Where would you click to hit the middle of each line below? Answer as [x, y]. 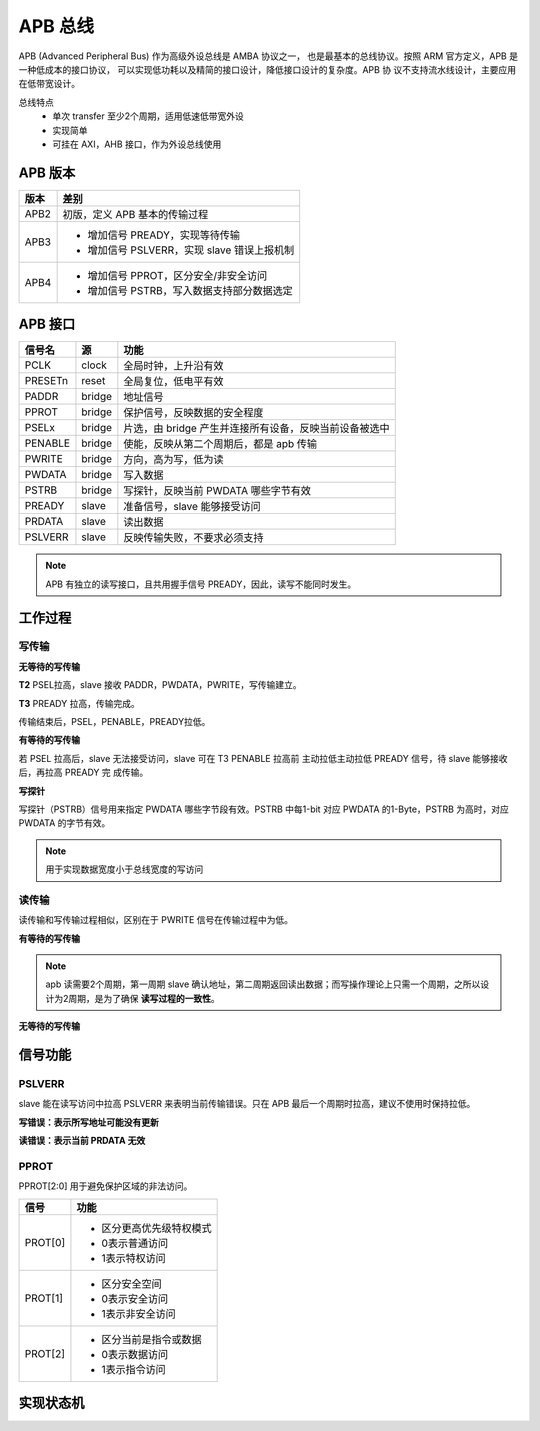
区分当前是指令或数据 [151, 1339]
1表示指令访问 [134, 1369]
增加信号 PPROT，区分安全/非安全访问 [177, 275]
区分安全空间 [131, 1283]
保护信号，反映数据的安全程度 [193, 413]
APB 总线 [56, 26]
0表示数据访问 [135, 1354]
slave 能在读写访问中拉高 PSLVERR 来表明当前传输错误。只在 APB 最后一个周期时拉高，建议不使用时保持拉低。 [247, 1104]
